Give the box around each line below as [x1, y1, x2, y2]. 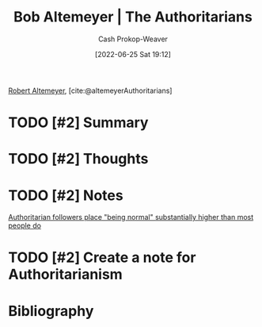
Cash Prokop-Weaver [97, 34, 169, 44]
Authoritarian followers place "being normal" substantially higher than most [8, 213, 254, 222]
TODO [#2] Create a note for [8, 248, 196, 267]
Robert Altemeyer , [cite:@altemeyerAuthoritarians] [8, 86, 173, 95]
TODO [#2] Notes [8, 187, 124, 204]
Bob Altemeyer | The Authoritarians [13, 8, 253, 26]
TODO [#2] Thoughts [8, 150, 149, 168]
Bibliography [8, 302, 94, 320]
